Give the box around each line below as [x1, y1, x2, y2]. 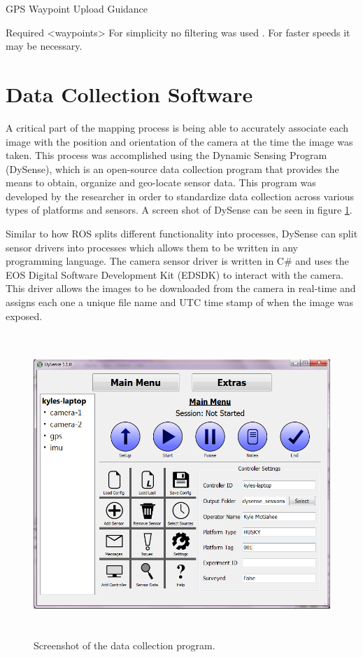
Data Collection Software [6, 79, 253, 108]
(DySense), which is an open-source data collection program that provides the [6, 161, 339, 176]
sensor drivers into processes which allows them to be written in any [6, 240, 298, 254]
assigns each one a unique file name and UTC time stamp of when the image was [6, 295, 353, 310]
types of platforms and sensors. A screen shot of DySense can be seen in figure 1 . [6, 202, 353, 217]
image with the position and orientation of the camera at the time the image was [6, 134, 353, 148]
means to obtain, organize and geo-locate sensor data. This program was [6, 175, 316, 190]
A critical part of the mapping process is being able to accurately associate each [6, 120, 349, 134]
